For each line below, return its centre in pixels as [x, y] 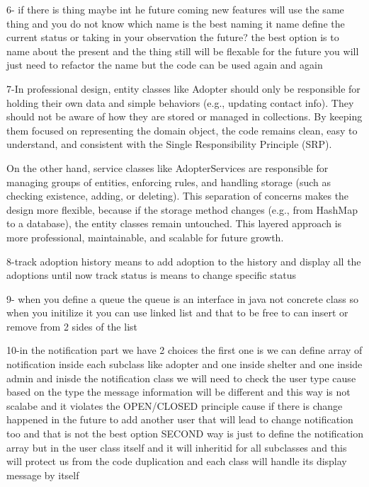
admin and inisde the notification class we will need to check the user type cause [181, 378]
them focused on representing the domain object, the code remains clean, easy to [182, 130]
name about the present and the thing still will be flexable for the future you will [183, 51]
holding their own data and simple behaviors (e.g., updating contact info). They [180, 102]
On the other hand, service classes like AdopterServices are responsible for [168, 167]
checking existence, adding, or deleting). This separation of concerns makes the [178, 196]
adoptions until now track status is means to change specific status [151, 275]
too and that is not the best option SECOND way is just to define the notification [185, 434]
